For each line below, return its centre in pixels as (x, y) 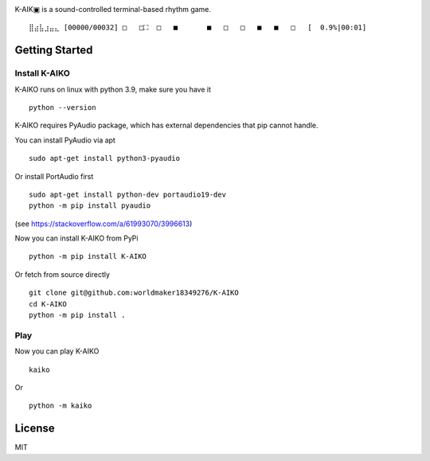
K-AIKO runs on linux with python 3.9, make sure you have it (113, 89)
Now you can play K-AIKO (57, 351)
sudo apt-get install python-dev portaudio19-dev (128, 194)
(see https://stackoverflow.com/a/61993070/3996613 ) (104, 224)
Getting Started (54, 51)
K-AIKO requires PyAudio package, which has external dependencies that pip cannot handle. (166, 125)
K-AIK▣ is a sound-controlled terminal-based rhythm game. (113, 9)
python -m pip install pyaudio (90, 206)
